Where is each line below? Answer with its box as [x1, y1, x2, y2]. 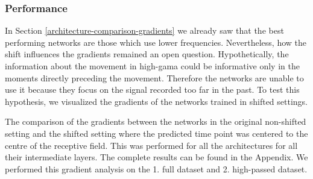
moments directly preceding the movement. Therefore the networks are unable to [5, 71, 304, 84]
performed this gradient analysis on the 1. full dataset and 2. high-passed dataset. [5, 162, 308, 175]
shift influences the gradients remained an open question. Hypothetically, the [5, 48, 289, 60]
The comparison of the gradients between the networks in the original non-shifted [5, 115, 306, 128]
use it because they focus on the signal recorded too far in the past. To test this [5, 83, 300, 96]
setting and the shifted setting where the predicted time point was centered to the [5, 127, 308, 139]
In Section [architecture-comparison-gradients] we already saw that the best [5, 24, 284, 37]
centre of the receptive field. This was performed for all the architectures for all [5, 139, 298, 151]
